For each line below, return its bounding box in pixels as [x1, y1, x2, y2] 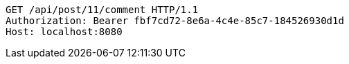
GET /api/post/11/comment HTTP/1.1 [6, 4, 199, 15]
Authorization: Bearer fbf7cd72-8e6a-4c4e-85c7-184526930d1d [6, 15, 344, 26]
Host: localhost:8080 [6, 26, 123, 37]
